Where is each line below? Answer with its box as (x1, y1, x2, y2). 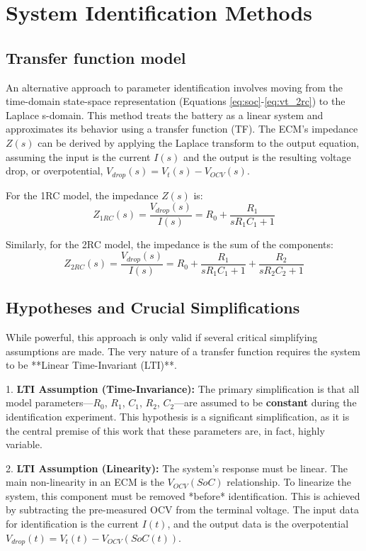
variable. (6, 437, 42, 452)
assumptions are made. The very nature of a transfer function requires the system (6, 343, 360, 358)
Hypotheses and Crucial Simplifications (6, 296, 300, 318)
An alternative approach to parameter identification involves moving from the (6, 79, 343, 94)
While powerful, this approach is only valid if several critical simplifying (6, 329, 318, 344)
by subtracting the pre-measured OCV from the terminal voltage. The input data (6, 502, 359, 517)
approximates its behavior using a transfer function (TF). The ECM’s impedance (6, 121, 358, 136)
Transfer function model (6, 46, 186, 68)
